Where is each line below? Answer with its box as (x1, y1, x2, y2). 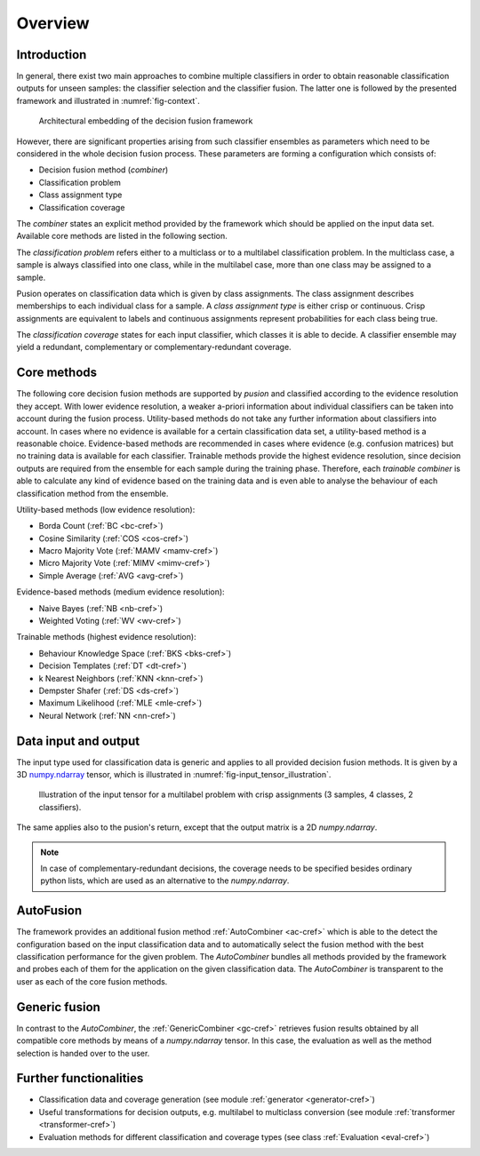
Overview (16, 13, 90, 33)
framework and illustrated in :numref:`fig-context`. (16, 95, 200, 106)
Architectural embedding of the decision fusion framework (38, 116, 253, 126)
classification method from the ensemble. (16, 488, 169, 498)
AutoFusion (16, 903, 83, 919)
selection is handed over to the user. (16, 1048, 150, 1058)
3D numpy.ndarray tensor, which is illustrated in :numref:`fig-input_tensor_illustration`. (16, 769, 332, 780)
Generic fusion (16, 1000, 101, 1015)
